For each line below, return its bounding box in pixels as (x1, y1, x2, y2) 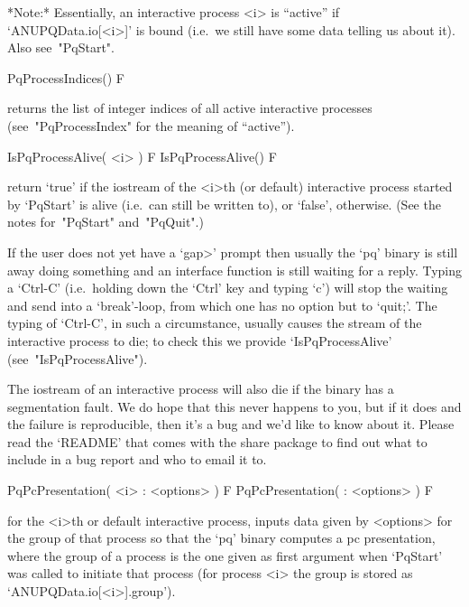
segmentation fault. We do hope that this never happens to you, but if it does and (7, 397, 462, 416)
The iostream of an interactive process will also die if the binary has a (7, 379, 394, 398)
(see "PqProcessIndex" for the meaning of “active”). (7, 116, 295, 135)
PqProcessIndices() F (7, 68, 124, 87)
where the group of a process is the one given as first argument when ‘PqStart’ (7, 546, 443, 565)
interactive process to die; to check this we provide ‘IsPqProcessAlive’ (7, 331, 392, 350)
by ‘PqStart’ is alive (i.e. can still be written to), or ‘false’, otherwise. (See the (7, 194, 441, 213)
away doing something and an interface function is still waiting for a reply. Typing (7, 260, 462, 279)
